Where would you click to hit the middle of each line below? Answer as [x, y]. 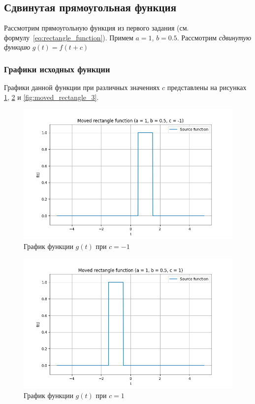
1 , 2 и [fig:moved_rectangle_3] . [51, 97]
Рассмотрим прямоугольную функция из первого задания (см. [96, 28]
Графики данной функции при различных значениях [82, 87]
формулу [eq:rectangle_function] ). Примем [69, 37]
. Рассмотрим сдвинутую [214, 37]
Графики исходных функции [57, 69]
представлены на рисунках [207, 87]
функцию [17, 47]
